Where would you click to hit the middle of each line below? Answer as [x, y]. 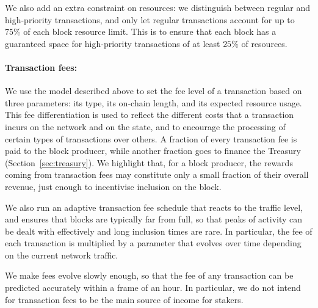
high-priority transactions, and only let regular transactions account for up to [150, 19]
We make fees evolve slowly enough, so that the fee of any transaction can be [149, 275]
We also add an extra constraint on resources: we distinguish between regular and [158, 7]
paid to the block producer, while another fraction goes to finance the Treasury [153, 151]
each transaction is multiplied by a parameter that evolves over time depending [153, 243]
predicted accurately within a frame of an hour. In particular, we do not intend [153, 288]
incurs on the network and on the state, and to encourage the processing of [145, 126]
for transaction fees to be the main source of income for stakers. [124, 299]
